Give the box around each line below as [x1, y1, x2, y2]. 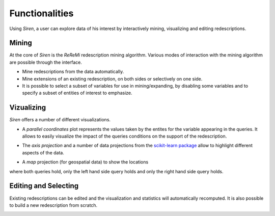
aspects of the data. [22, 149, 65, 155]
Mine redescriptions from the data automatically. [22, 69, 124, 75]
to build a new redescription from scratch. [9, 202, 98, 208]
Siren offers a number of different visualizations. [9, 117, 111, 123]
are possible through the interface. [9, 59, 82, 65]
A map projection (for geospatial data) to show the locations [22, 159, 149, 165]
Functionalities [9, 8, 74, 19]
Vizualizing [9, 103, 46, 112]
